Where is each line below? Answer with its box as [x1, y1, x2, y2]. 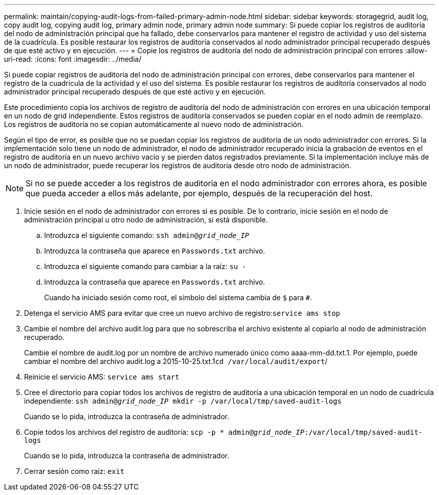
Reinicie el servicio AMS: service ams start [24, 373, 179, 381]
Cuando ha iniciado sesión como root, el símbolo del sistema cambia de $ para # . [44, 293, 312, 302]
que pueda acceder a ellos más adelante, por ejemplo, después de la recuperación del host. [26, 188, 373, 198]
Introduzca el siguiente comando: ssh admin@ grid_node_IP [44, 231, 250, 239]
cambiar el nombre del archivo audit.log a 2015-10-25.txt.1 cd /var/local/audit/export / [24, 357, 328, 365]
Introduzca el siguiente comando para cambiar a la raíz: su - [44, 262, 247, 271]
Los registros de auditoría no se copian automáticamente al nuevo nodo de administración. [4, 120, 304, 129]
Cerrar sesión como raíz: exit [24, 467, 125, 475]
